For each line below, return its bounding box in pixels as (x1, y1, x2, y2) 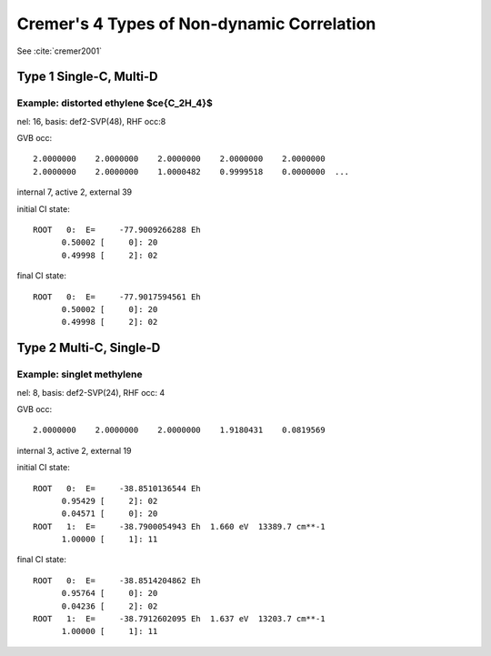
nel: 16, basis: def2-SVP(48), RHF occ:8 (16, 116, 166, 126)
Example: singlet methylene (16, 368, 143, 381)
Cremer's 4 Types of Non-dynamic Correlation (16, 14, 376, 34)
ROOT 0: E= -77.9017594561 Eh (33, 291, 202, 302)
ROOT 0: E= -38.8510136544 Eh (33, 483, 202, 493)
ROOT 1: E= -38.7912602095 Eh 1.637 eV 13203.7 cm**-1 (33, 614, 326, 624)
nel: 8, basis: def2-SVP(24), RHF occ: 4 (16, 387, 165, 398)
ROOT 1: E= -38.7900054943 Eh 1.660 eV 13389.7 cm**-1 (33, 521, 326, 531)
